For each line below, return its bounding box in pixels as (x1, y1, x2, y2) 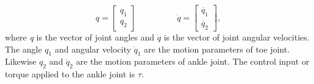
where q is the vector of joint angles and (5, 31, 155, 44)
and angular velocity (54, 42, 131, 55)
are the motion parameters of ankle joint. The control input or (76, 55, 310, 68)
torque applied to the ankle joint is (5, 68, 135, 80)
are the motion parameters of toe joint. (144, 42, 290, 55)
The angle (5, 42, 42, 55)
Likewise (5, 55, 37, 68)
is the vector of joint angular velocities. (163, 31, 310, 44)
